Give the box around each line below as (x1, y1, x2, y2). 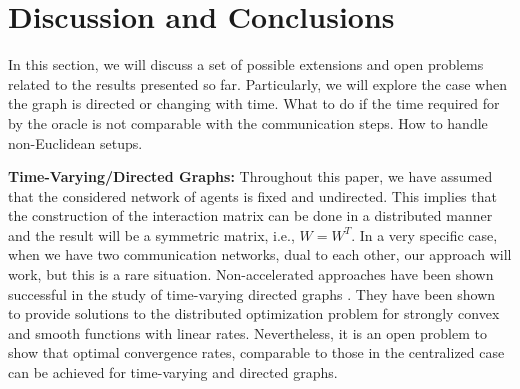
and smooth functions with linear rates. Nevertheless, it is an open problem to (8, 322, 487, 343)
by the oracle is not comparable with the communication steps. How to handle (8, 112, 488, 133)
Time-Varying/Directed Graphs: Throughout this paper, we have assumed (8, 166, 493, 187)
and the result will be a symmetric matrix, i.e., (8, 224, 295, 245)
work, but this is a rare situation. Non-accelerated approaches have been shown (8, 264, 494, 285)
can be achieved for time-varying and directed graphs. (8, 362, 338, 383)
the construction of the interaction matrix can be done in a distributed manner (8, 205, 493, 226)
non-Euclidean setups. (8, 132, 143, 153)
